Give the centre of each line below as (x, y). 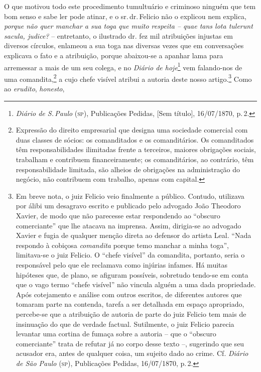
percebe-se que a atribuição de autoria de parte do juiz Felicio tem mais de (131, 314)
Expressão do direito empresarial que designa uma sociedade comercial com (132, 130)
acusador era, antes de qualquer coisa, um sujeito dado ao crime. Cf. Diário (132, 353)
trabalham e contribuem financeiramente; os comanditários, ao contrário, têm (135, 159)
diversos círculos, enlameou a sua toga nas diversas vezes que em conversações (124, 45)
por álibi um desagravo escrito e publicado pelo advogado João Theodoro (128, 206)
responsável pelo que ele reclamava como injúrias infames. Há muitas (122, 264)
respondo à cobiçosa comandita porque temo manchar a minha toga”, (122, 245)
